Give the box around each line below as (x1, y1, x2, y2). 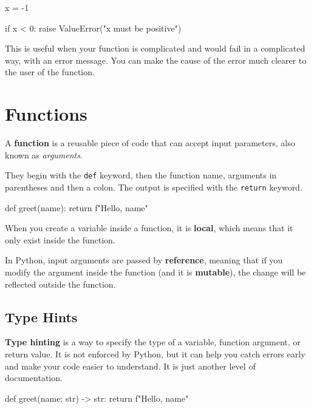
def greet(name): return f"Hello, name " (5, 201, 148, 214)
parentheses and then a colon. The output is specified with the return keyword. (5, 180, 302, 193)
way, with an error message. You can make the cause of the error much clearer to (5, 53, 307, 66)
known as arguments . (5, 148, 83, 161)
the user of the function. (5, 66, 95, 78)
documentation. (5, 371, 63, 384)
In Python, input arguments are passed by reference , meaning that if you (5, 254, 283, 266)
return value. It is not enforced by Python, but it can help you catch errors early (5, 347, 306, 360)
